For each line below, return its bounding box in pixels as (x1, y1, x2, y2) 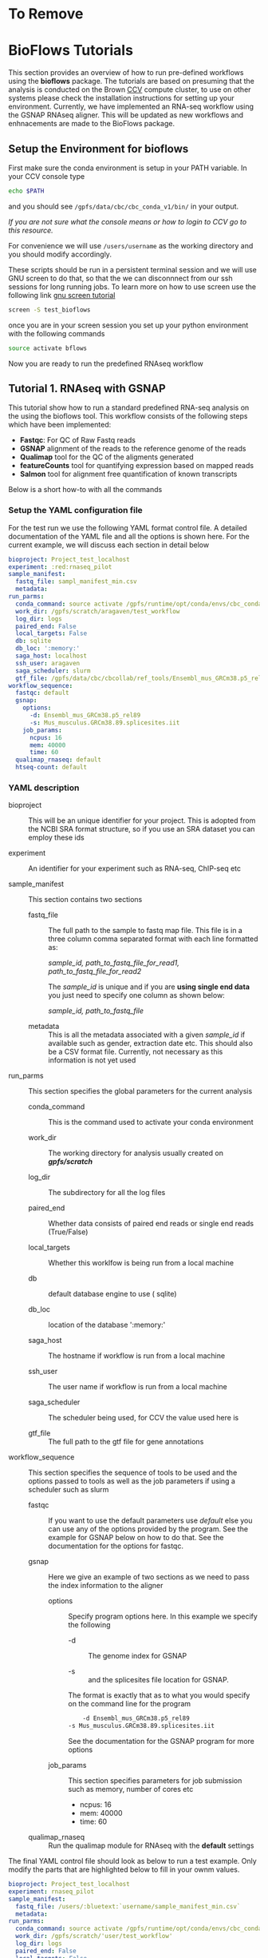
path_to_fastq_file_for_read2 (48, 967, 142, 976)
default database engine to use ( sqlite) (48, 1289, 177, 1299)
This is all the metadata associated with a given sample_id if (48, 1030, 246, 1039)
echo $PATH (8, 187, 45, 195)
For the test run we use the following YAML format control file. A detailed (8, 522, 247, 532)
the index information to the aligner (48, 1581, 164, 1591)
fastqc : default (15, 689, 69, 697)
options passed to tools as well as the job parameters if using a (28, 1476, 235, 1486)
